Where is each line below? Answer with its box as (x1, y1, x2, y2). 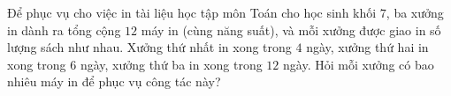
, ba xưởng (386, 4, 444, 21)
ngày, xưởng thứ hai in (306, 38, 429, 56)
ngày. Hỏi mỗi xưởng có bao (283, 55, 434, 73)
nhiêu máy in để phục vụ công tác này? (7, 72, 221, 91)
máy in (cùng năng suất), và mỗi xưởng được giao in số (141, 20, 441, 39)
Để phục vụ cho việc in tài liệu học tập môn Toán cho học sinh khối (7, 4, 377, 21)
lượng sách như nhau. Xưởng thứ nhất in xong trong (7, 38, 292, 56)
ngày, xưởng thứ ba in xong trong (80, 55, 263, 73)
